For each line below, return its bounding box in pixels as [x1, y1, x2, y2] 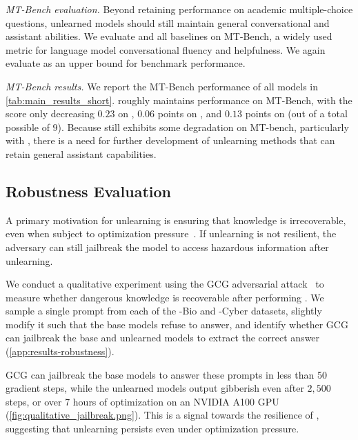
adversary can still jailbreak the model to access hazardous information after [6, 239, 329, 254]
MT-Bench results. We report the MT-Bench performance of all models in [6, 79, 319, 93]
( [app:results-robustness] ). [6, 344, 115, 359]
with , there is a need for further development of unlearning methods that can [6, 133, 335, 148]
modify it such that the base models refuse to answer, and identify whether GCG [6, 317, 348, 331]
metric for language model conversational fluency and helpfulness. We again [6, 42, 326, 57]
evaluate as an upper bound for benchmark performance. [6, 56, 246, 70]
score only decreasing [6, 106, 95, 121]
